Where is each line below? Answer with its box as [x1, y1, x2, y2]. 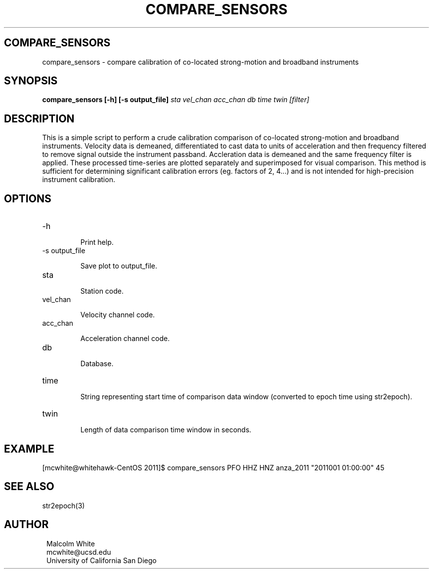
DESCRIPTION [4, 112, 75, 125]
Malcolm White [46, 539, 95, 548]
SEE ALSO [4, 480, 54, 493]
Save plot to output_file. [80, 262, 158, 270]
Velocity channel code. [80, 310, 155, 319]
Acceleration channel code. [80, 334, 170, 343]
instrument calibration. [42, 175, 115, 184]
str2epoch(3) [42, 501, 85, 510]
